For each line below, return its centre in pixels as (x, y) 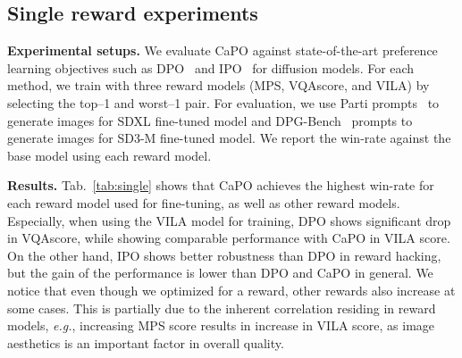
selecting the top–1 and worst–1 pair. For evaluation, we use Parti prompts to (223, 102)
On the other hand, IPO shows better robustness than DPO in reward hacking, (224, 255)
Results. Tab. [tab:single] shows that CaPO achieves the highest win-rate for (221, 185)
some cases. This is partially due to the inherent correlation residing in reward (222, 308)
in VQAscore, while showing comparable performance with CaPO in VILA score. (229, 238)
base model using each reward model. (109, 155)
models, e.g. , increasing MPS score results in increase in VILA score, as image (221, 325)
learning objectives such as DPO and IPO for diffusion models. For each (211, 67)
